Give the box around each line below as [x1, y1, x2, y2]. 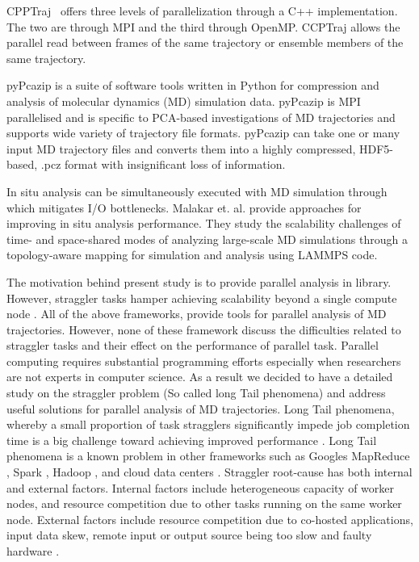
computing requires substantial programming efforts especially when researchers [6, 352, 401, 369]
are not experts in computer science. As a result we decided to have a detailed [6, 368, 393, 385]
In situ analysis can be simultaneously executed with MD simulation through [6, 182, 388, 199]
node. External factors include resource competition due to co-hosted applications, [6, 510, 413, 527]
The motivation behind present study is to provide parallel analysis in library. [6, 273, 392, 290]
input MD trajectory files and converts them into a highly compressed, [6, 140, 356, 157]
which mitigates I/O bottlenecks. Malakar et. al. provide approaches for [6, 199, 362, 216]
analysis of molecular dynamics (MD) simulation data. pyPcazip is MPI [6, 92, 361, 109]
